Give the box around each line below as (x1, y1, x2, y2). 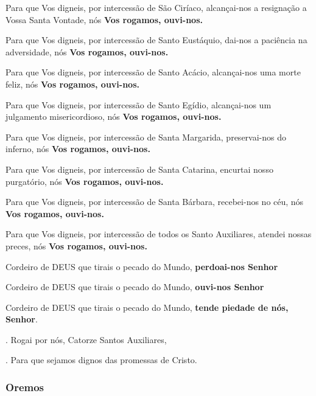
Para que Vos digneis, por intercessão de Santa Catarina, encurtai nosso (5, 162, 273, 175)
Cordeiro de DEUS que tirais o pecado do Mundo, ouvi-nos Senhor (5, 280, 264, 293)
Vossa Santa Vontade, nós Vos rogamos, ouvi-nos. (5, 13, 203, 26)
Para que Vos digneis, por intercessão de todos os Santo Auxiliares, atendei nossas (5, 228, 312, 240)
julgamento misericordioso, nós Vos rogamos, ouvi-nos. (5, 110, 222, 123)
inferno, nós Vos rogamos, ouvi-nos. (5, 142, 150, 155)
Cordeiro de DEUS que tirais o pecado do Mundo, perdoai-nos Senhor (5, 260, 278, 273)
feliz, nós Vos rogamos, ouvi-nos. (5, 77, 139, 90)
